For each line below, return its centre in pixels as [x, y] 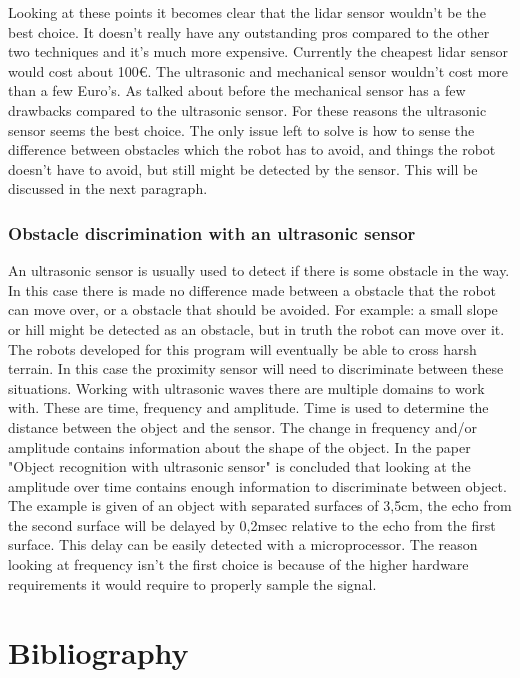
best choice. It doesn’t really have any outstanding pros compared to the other [249, 31]
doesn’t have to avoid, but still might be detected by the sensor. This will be [243, 168]
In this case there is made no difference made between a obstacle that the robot [252, 289]
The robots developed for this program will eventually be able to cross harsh [242, 348]
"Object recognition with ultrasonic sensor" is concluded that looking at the [239, 466]
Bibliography [98, 652]
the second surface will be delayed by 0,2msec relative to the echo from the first [252, 524]
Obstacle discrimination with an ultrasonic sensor [212, 232]
